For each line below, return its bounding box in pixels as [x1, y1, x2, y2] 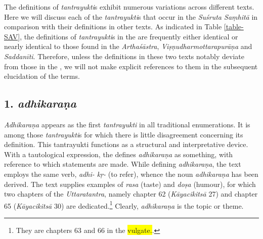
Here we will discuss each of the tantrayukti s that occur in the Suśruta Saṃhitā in [4, 11, 258, 22]
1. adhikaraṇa [4, 95, 76, 111]
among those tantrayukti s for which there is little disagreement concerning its [4, 129, 243, 139]
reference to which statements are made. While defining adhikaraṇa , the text [4, 159, 241, 169]
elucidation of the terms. [4, 71, 80, 81]
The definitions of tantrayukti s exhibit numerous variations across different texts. [4, 2, 254, 12]
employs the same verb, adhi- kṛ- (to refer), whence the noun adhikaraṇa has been [4, 168, 258, 179]
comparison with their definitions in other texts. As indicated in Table [4, 21, 222, 32]
